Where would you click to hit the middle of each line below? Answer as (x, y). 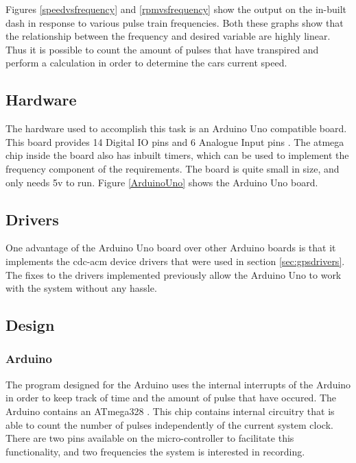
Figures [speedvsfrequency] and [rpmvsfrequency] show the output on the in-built (176, 9)
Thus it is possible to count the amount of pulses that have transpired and (162, 49)
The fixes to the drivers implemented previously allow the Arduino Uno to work (174, 274)
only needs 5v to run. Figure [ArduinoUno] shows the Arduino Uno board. (162, 182)
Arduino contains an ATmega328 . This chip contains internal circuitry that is (170, 411)
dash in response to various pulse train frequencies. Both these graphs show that (175, 22)
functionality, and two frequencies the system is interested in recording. (155, 451)
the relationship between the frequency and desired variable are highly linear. (168, 36)
